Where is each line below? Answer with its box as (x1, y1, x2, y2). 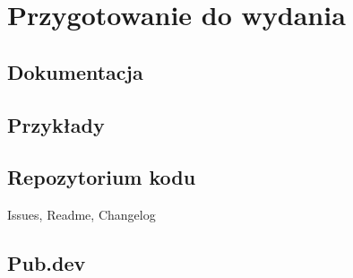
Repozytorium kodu (7, 163, 196, 191)
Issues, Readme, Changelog (7, 205, 156, 224)
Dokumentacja (7, 57, 143, 85)
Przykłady (7, 110, 105, 138)
